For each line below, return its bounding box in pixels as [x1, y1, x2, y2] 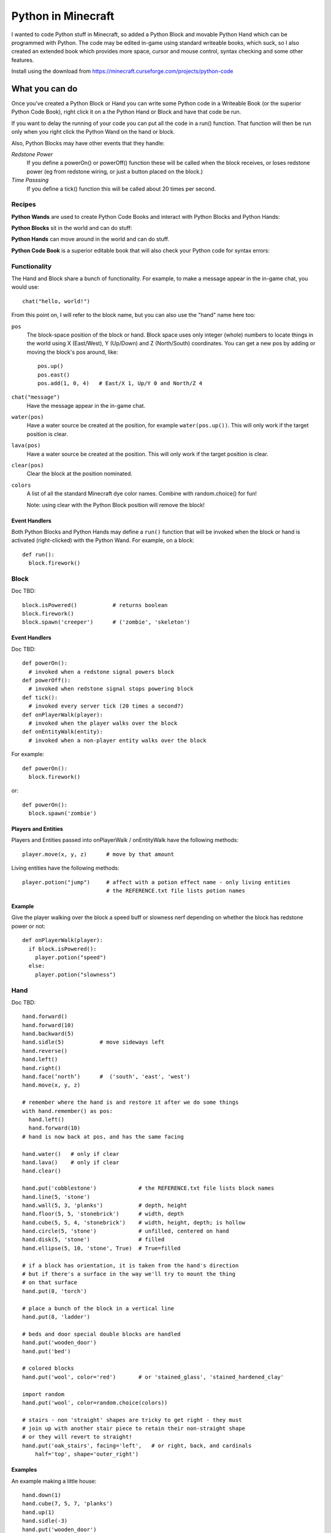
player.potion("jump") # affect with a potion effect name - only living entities [22, 879, 291, 885]
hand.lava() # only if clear [22, 1159, 120, 1166]
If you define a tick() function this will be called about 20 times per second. [26, 185, 216, 193]
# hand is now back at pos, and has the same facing [22, 1133, 184, 1140]
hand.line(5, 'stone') [22, 1193, 91, 1200]
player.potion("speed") [34, 954, 107, 961]
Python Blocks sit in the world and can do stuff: [11, 224, 132, 232]
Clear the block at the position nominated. [26, 470, 133, 478]
